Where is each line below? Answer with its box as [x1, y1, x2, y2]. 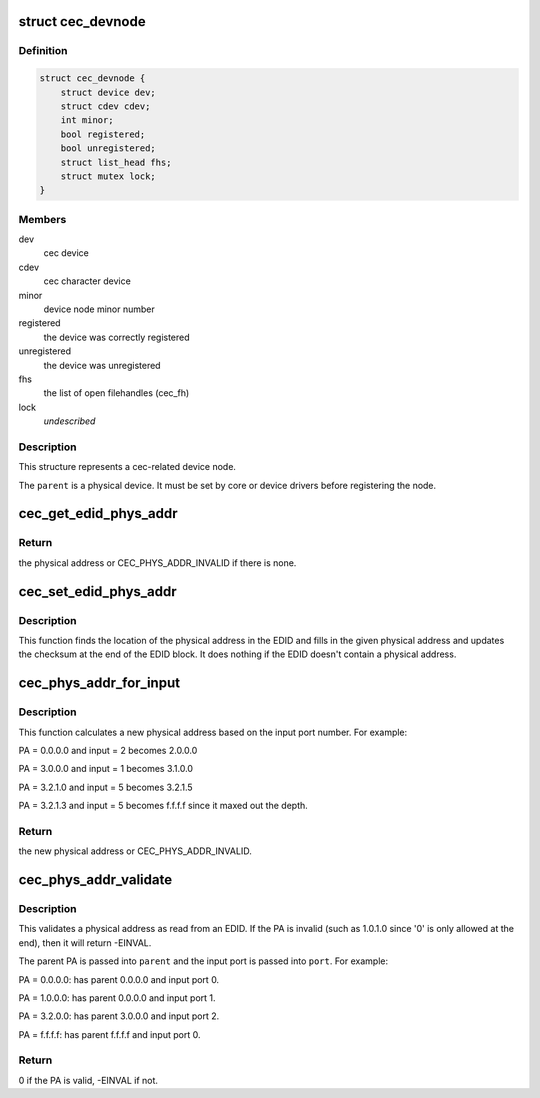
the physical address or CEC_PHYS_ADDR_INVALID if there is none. [18, 556, 297, 569]
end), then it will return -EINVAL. [18, 936, 152, 949]
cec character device [43, 275, 132, 287]
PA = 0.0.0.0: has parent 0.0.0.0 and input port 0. [18, 973, 220, 985]
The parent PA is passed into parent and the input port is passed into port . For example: [18, 955, 389, 967]
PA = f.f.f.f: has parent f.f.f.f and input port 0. [18, 1028, 201, 1040]
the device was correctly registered [43, 331, 190, 343]
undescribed [43, 415, 96, 427]
